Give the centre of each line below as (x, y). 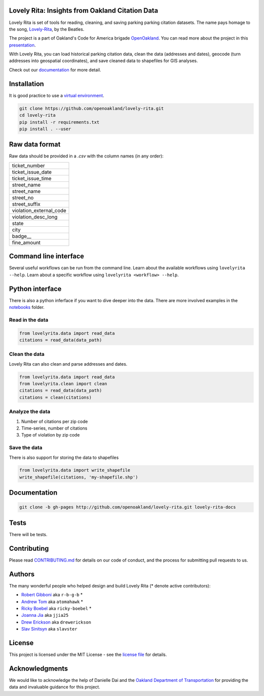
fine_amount (26, 242)
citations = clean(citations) (55, 397)
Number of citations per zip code (55, 421)
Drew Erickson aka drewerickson (56, 622)
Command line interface (46, 256)
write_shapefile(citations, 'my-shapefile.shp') (79, 477)
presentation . (22, 45)
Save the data (26, 448)
